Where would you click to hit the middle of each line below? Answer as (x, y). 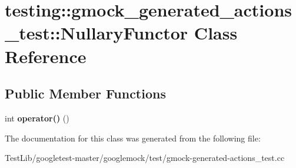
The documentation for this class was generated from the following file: (133, 138)
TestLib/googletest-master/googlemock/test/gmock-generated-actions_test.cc (145, 158)
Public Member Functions (85, 93)
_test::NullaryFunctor (97, 33)
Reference (46, 56)
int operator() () (37, 118)
